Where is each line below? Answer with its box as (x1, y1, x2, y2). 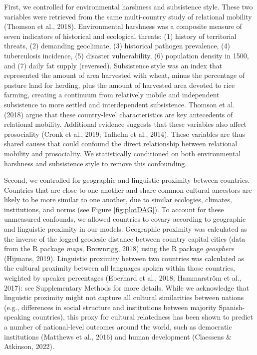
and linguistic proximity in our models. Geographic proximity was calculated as (4, 224, 247, 234)
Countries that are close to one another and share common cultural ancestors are (4, 184, 252, 195)
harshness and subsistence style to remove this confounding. (4, 158, 187, 168)
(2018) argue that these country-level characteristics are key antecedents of (4, 109, 233, 119)
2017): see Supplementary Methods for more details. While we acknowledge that (4, 282, 250, 293)
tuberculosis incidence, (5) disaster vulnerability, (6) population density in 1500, (4, 50, 249, 60)
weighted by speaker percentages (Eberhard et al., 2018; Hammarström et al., (4, 273, 242, 283)
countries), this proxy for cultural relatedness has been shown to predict (32, 312, 253, 322)
